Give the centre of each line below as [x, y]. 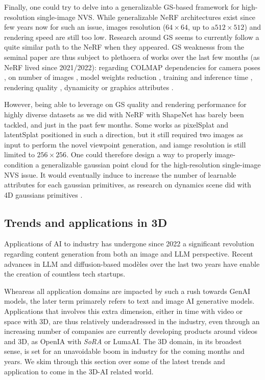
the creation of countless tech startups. [65, 274]
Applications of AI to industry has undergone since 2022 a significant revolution [129, 244]
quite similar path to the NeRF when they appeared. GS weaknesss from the [124, 47]
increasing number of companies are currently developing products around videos [131, 331]
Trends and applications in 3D [86, 222]
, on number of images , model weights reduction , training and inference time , [128, 77]
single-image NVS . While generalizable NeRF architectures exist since [146, 17]
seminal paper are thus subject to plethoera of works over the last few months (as [132, 57]
